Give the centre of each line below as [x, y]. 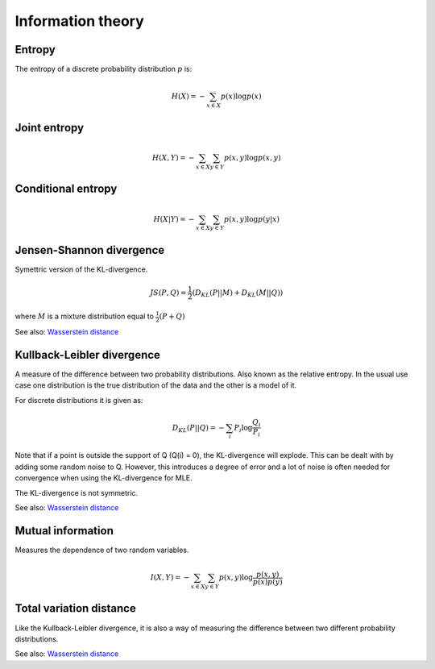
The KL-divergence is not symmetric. [77, 492]
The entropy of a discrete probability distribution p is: [104, 69]
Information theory [79, 21]
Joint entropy [50, 128]
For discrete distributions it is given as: [79, 400]
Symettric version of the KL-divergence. [81, 269]
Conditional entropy [66, 189]
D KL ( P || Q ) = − [198, 429]
